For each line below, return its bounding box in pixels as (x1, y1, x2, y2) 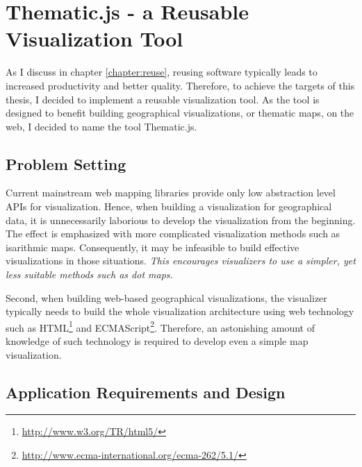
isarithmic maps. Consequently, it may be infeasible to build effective (6, 239, 299, 254)
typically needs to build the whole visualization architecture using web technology (6, 304, 354, 319)
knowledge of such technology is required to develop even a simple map (6, 334, 308, 348)
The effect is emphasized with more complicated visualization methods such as (6, 226, 340, 241)
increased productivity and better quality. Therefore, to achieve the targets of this (6, 78, 355, 92)
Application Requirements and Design (6, 381, 286, 402)
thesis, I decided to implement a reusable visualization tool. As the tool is (6, 92, 320, 106)
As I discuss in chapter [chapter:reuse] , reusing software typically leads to (6, 65, 318, 79)
